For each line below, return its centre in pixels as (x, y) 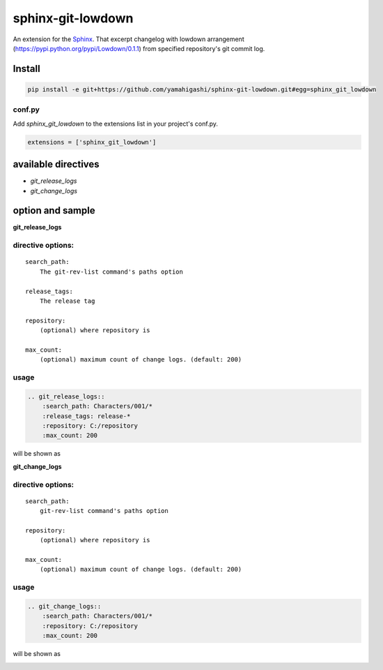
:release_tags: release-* (86, 416)
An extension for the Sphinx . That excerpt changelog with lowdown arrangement (128, 39)
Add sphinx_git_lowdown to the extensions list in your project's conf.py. (116, 124)
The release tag (67, 301)
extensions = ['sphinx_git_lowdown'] (92, 142)
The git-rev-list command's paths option (111, 271)
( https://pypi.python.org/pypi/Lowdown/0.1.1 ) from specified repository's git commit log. (139, 48)
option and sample (54, 210)
